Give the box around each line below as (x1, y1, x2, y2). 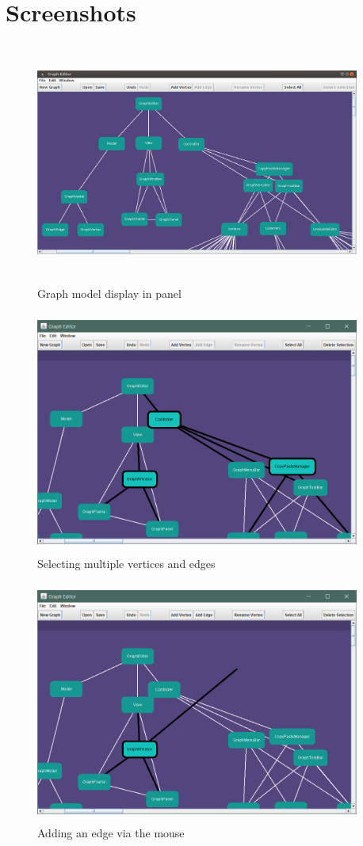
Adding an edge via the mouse (37, 825, 185, 841)
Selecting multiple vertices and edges (37, 554, 216, 571)
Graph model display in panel (37, 285, 181, 302)
